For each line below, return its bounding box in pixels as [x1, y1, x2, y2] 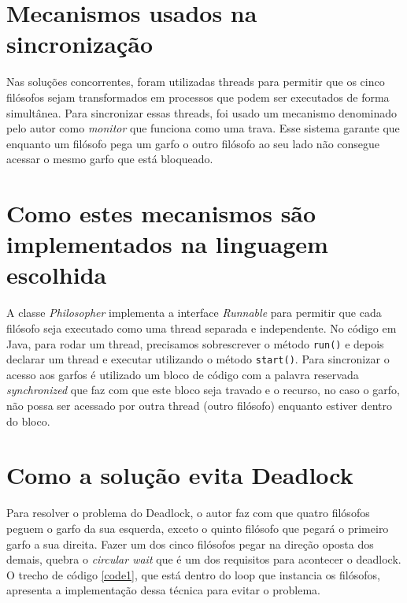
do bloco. [6, 412, 50, 429]
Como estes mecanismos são [6, 197, 316, 229]
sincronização [6, 28, 154, 60]
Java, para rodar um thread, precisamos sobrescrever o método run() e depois [6, 335, 384, 352]
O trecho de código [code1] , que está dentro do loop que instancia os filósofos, [6, 566, 380, 583]
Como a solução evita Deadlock [6, 459, 353, 491]
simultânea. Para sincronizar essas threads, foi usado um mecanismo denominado [6, 104, 398, 121]
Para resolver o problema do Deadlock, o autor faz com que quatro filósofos [6, 504, 370, 521]
